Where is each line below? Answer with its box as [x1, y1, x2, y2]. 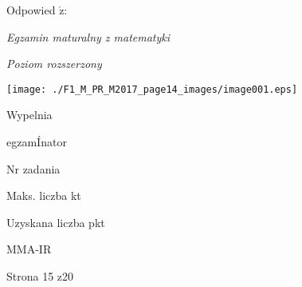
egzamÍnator [6, 134, 67, 150]
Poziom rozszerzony [6, 55, 102, 72]
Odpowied [6, 2, 56, 18]
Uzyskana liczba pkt [6, 213, 105, 230]
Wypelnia [6, 106, 53, 123]
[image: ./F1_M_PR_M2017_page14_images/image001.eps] [6, 83, 298, 95]
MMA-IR [6, 241, 52, 257]
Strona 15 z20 [6, 268, 74, 284]
